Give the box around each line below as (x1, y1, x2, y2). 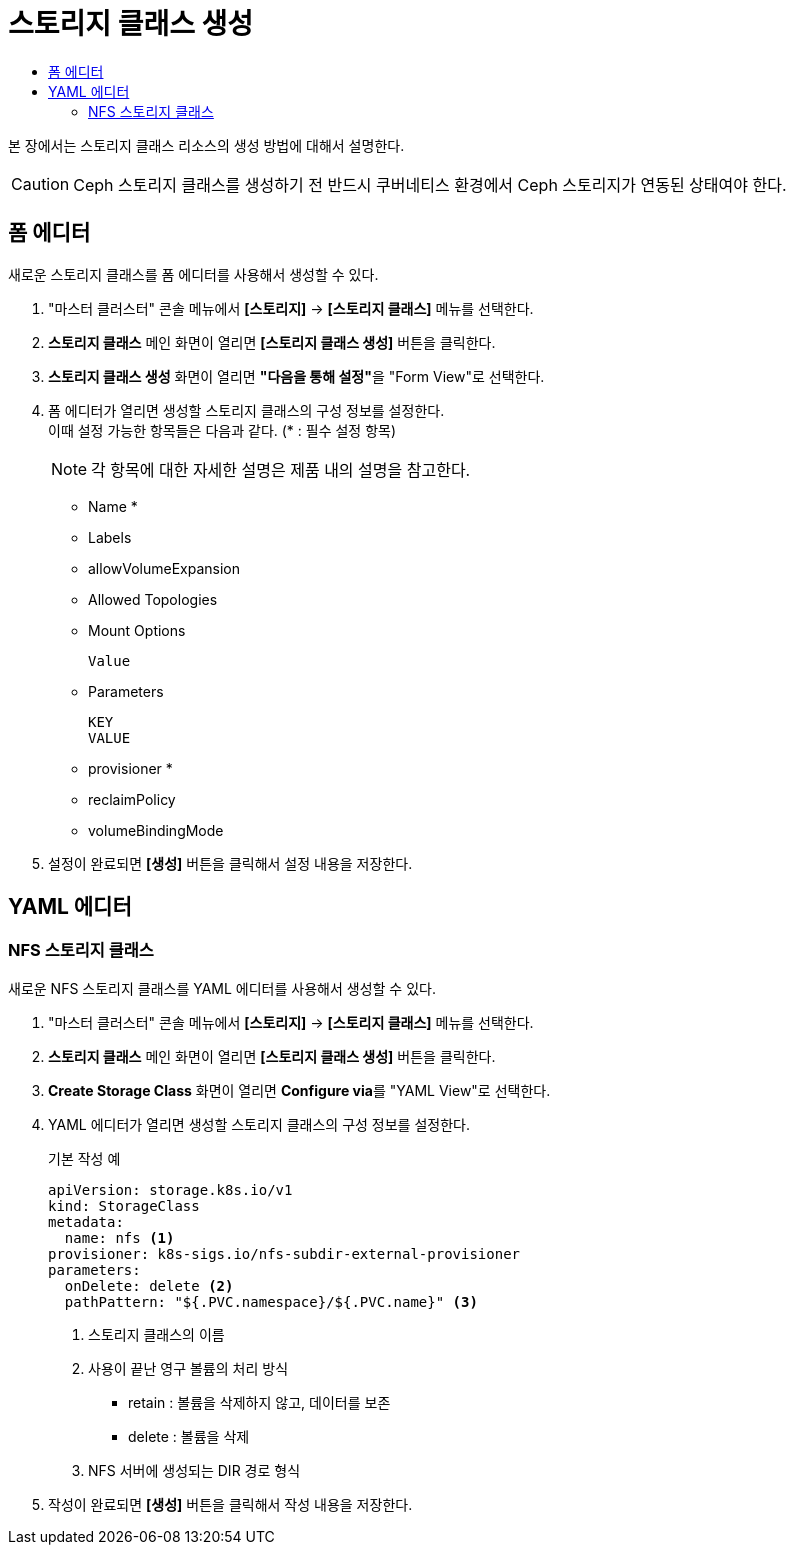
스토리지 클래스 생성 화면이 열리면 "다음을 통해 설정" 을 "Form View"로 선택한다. (48, 367, 545, 385)
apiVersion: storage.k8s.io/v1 (48, 1181, 293, 1198)
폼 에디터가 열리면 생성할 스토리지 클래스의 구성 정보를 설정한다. (48, 401, 445, 419)
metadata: (48, 1213, 124, 1230)
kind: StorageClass (48, 1197, 200, 1214)
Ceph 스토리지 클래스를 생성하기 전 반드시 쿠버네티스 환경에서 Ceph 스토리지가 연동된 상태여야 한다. (73, 174, 787, 195)
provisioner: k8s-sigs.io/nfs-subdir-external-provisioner (48, 1245, 521, 1262)
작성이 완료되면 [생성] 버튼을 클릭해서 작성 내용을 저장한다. (48, 1495, 413, 1513)
